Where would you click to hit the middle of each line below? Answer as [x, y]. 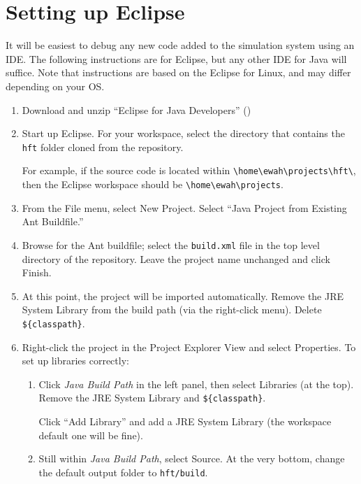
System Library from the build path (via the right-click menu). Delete [172, 309]
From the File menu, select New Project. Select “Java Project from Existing [184, 207]
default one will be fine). [91, 435]
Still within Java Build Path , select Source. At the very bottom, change [192, 458]
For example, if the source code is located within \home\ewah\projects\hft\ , [189, 170]
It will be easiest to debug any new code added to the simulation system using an [180, 45]
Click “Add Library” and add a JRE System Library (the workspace [185, 421]
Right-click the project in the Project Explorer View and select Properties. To [189, 347]
